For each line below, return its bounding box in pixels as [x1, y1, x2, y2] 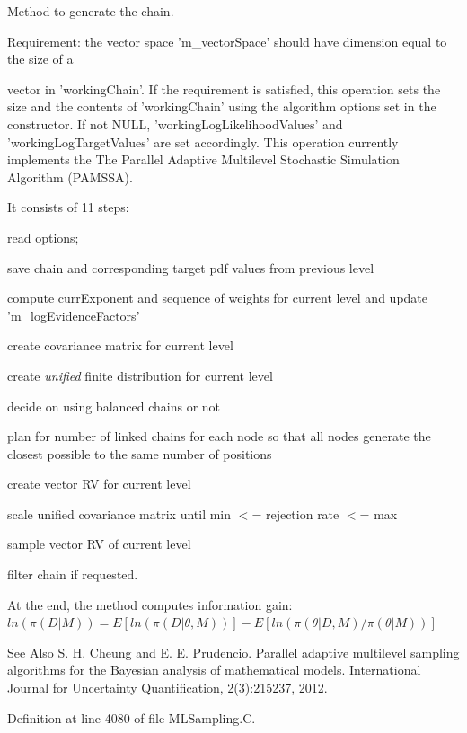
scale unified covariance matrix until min [7, 504, 232, 523]
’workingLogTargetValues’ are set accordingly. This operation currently [7, 132, 399, 151]
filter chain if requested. [7, 565, 138, 584]
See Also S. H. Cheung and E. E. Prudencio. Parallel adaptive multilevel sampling [7, 642, 460, 661]
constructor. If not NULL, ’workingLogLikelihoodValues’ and [7, 114, 343, 133]
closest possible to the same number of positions [7, 444, 272, 463]
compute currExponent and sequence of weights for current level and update [7, 288, 428, 307]
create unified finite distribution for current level [7, 366, 273, 384]
